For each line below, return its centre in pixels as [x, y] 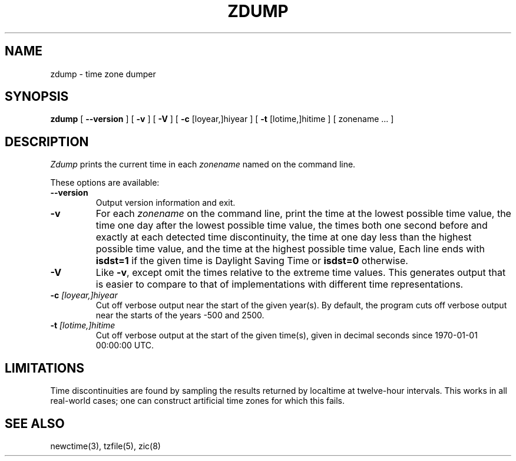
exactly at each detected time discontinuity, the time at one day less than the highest [284, 237]
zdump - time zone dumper [103, 74]
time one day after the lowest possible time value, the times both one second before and [292, 225]
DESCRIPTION [47, 141]
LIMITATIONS [45, 368]
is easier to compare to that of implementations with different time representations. [279, 284]
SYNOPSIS [37, 97]
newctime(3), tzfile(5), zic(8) [105, 446]
